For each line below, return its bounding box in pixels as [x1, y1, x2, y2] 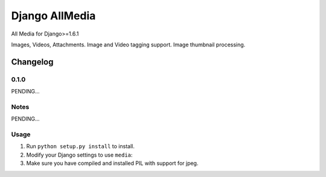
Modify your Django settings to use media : [26, 151, 133, 158]
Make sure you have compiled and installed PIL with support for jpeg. [26, 160, 199, 167]
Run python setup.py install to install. [26, 143, 135, 150]
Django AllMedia [11, 9, 96, 22]
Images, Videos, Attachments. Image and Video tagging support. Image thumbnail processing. [11, 41, 246, 48]
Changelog [11, 57, 54, 67]
